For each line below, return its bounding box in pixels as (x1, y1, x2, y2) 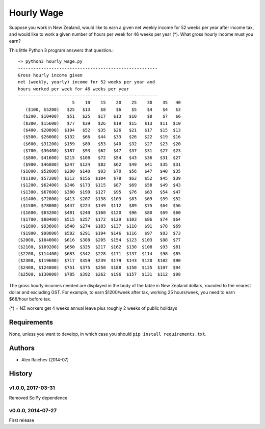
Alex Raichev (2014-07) (21, 356, 69, 363)
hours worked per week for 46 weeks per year (18, 86, 130, 92)
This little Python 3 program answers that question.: (9, 47, 114, 53)
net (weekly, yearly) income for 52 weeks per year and (18, 79, 155, 85)
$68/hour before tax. (9, 296, 52, 302)
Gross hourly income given (18, 72, 83, 78)
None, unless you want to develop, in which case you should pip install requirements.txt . (9, 331, 207, 337)
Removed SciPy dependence (9, 395, 68, 401)
